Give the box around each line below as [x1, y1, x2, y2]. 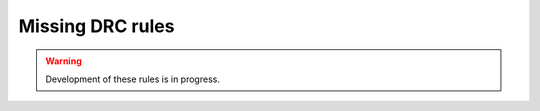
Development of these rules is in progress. [45, 73, 220, 85]
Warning [45, 55, 82, 67]
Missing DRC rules [18, 15, 175, 37]
